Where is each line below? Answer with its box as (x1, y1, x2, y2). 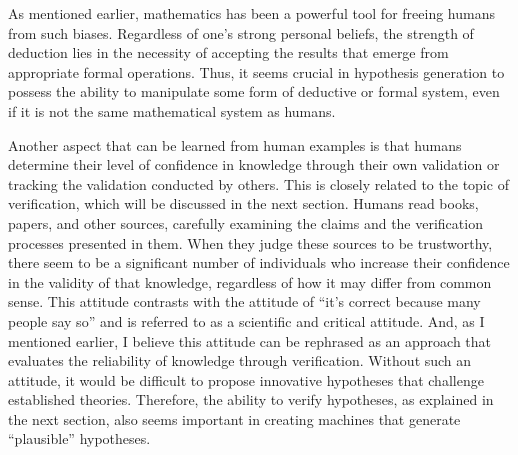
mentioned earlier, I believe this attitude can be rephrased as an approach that (8, 330, 492, 351)
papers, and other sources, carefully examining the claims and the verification (8, 212, 483, 233)
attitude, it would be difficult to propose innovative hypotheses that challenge (8, 369, 484, 390)
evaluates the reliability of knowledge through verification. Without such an (8, 350, 472, 371)
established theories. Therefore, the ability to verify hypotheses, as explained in (8, 389, 494, 410)
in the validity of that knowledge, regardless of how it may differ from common (8, 271, 492, 292)
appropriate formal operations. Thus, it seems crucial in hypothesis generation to (8, 61, 505, 82)
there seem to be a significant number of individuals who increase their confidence (8, 252, 510, 273)
